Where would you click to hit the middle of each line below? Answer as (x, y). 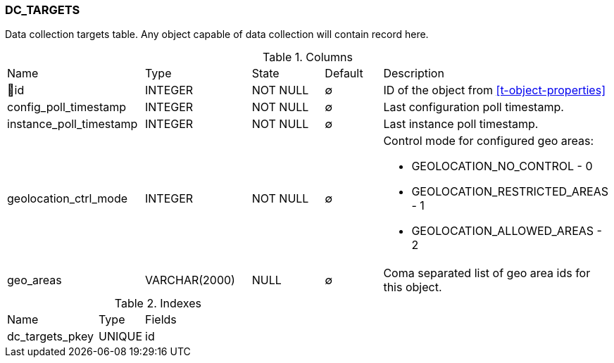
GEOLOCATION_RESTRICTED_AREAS (510, 192)
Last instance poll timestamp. (461, 124)
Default (344, 74)
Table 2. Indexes (158, 304)
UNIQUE (121, 337)
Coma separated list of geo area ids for (487, 273)
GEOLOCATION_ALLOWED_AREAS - (507, 231)
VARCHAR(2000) (190, 280)
